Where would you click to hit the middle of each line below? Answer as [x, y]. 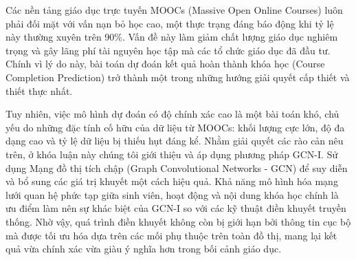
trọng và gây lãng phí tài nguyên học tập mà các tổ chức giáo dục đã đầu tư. [168, 50]
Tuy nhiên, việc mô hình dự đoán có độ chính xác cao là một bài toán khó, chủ [173, 114]
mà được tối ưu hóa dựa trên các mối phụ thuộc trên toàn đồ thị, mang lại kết [171, 235]
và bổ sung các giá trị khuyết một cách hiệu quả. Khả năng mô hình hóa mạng [172, 181]
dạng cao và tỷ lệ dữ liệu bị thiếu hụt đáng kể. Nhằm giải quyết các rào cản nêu [175, 141]
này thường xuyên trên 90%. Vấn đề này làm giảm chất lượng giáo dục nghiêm [172, 37]
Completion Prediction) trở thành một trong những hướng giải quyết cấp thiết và [178, 77]
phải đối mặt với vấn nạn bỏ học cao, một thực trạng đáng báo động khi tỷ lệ [170, 23]
